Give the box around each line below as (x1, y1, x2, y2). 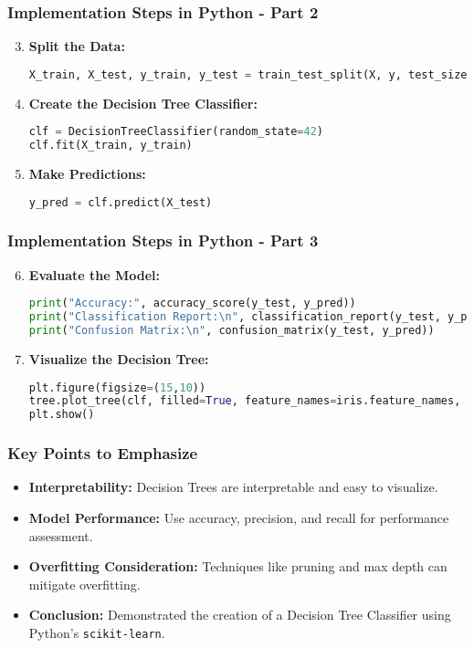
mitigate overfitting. (28, 574, 141, 593)
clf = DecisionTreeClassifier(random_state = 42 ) (28, 125, 323, 139)
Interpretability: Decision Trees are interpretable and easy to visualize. (28, 477, 438, 496)
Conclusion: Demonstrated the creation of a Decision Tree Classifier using (28, 605, 451, 624)
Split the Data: (28, 37, 125, 56)
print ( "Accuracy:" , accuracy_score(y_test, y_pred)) (28, 297, 356, 310)
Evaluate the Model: (28, 265, 161, 284)
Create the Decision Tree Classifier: (28, 93, 258, 112)
